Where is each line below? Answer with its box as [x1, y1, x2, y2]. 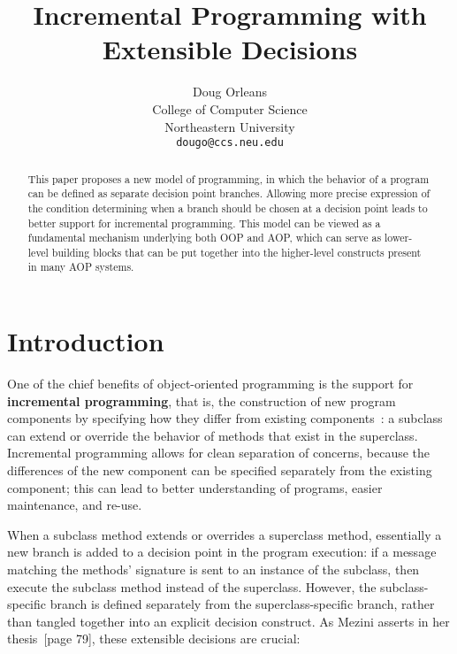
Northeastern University [164, 117, 295, 135]
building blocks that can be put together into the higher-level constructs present [51, 244, 422, 259]
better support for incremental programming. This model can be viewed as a [27, 215, 381, 230]
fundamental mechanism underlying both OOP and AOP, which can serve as [27, 230, 382, 245]
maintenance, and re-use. [7, 496, 142, 514]
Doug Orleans [193, 82, 267, 101]
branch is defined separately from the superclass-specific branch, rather [50, 595, 435, 613]
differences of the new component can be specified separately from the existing [7, 461, 432, 480]
